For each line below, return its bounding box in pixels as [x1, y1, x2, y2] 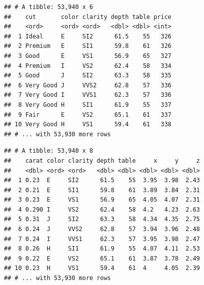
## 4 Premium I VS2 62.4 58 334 [4, 62, 172, 69]
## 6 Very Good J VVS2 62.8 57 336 [4, 81, 172, 89]
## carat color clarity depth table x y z [4, 157, 200, 164]
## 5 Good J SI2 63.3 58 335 [4, 72, 172, 79]
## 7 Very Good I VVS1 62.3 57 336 [4, 91, 172, 99]
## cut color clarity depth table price [4, 13, 172, 20]
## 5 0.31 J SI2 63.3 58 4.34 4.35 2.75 [4, 216, 200, 223]
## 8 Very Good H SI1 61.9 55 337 [4, 101, 172, 108]
